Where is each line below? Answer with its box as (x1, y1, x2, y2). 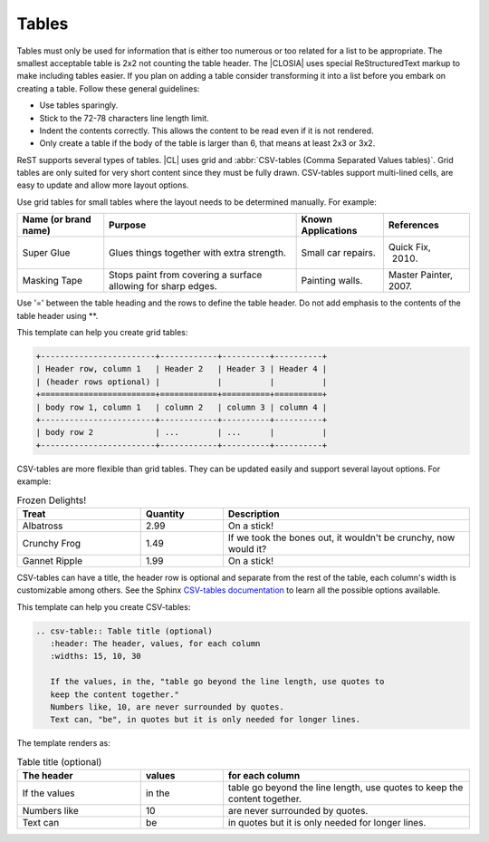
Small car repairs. (301, 247, 376, 259)
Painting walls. (301, 275, 363, 287)
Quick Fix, (388, 241, 432, 254)
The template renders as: (16, 738, 110, 749)
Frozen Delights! (16, 494, 86, 507)
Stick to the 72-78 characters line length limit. (39, 112, 210, 123)
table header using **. (16, 310, 99, 321)
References (388, 218, 439, 231)
